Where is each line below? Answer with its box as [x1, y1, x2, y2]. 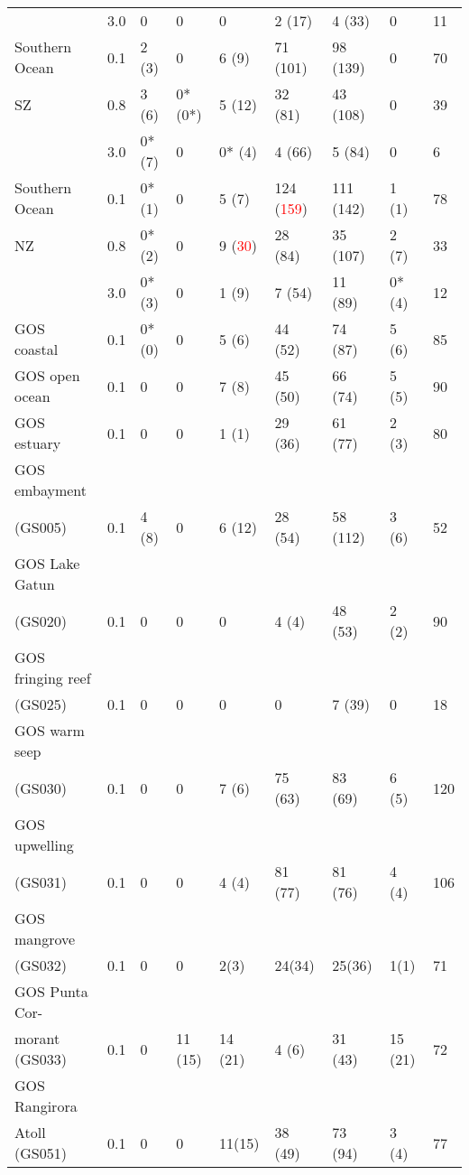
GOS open [14, 365, 80, 386]
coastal [14, 339, 59, 359]
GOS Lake [14, 553, 80, 574]
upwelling [14, 835, 74, 855]
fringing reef [14, 667, 91, 688]
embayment [14, 480, 87, 500]
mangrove [14, 928, 76, 949]
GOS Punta [14, 981, 88, 1002]
